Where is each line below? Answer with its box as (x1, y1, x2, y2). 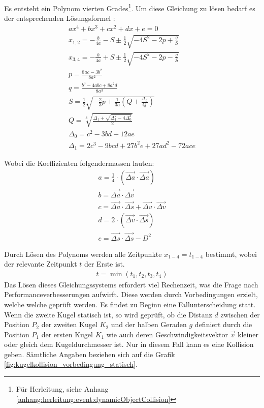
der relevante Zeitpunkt (4, 258, 77, 269)
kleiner (238, 329, 258, 339)
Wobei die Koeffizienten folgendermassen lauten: (4, 158, 154, 168)
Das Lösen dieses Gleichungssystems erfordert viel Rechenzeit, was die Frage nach (4, 279, 258, 289)
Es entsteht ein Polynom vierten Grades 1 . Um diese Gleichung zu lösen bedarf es (4, 2, 255, 13)
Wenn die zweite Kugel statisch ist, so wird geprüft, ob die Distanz (4, 309, 212, 319)
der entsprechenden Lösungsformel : (4, 13, 115, 23)
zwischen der (220, 309, 260, 319)
